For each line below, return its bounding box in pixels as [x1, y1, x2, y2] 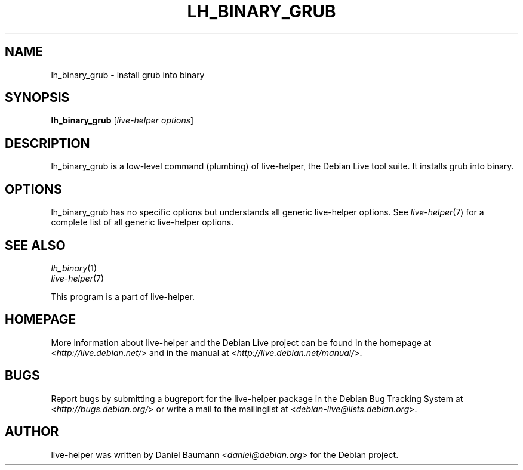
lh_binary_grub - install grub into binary [51, 69, 205, 80]
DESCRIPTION [5, 135, 90, 151]
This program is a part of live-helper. [51, 291, 195, 302]
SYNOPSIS [5, 90, 70, 106]
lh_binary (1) [51, 262, 97, 273]
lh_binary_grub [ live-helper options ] [51, 115, 194, 126]
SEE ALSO [5, 237, 66, 253]
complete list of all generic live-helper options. [51, 217, 234, 228]
